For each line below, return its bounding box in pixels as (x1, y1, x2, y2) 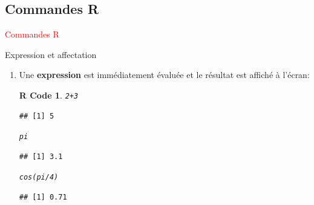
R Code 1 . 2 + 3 (19, 88, 79, 101)
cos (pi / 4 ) (19, 173, 59, 182)
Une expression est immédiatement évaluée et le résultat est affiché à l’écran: (19, 68, 310, 81)
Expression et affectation (5, 48, 97, 60)
